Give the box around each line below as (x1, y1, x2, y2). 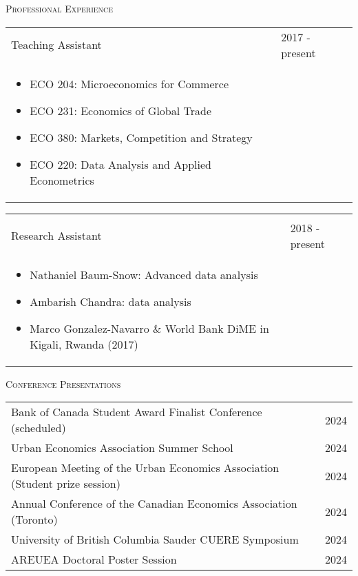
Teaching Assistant (11, 37, 102, 53)
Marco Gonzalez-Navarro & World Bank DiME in (30, 320, 269, 336)
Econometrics (30, 172, 94, 188)
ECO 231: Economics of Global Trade (30, 102, 211, 119)
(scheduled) (11, 420, 66, 436)
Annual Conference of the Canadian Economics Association (11, 495, 297, 512)
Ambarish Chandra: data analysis (30, 293, 191, 309)
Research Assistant (11, 227, 102, 244)
